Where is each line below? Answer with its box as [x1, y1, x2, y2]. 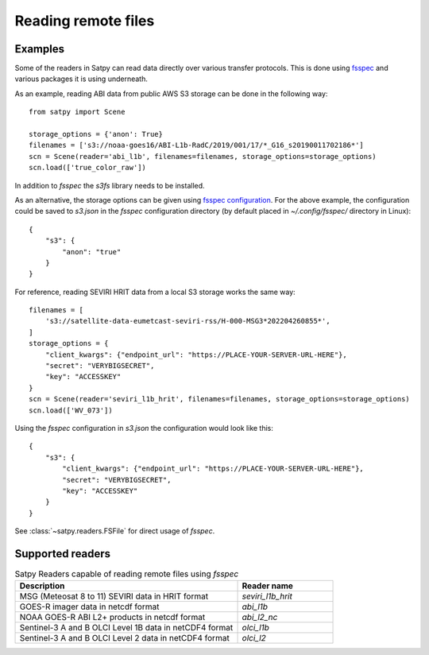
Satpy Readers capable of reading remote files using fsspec [14, 568, 239, 579]
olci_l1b [242, 622, 270, 634]
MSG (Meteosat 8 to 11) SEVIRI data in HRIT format [19, 591, 209, 602]
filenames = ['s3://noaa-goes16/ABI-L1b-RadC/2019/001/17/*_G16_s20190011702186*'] [29, 141, 365, 150]
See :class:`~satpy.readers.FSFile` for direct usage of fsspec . [14, 526, 215, 536]
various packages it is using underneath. [14, 74, 149, 83]
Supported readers [14, 547, 111, 560]
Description [19, 580, 65, 591]
